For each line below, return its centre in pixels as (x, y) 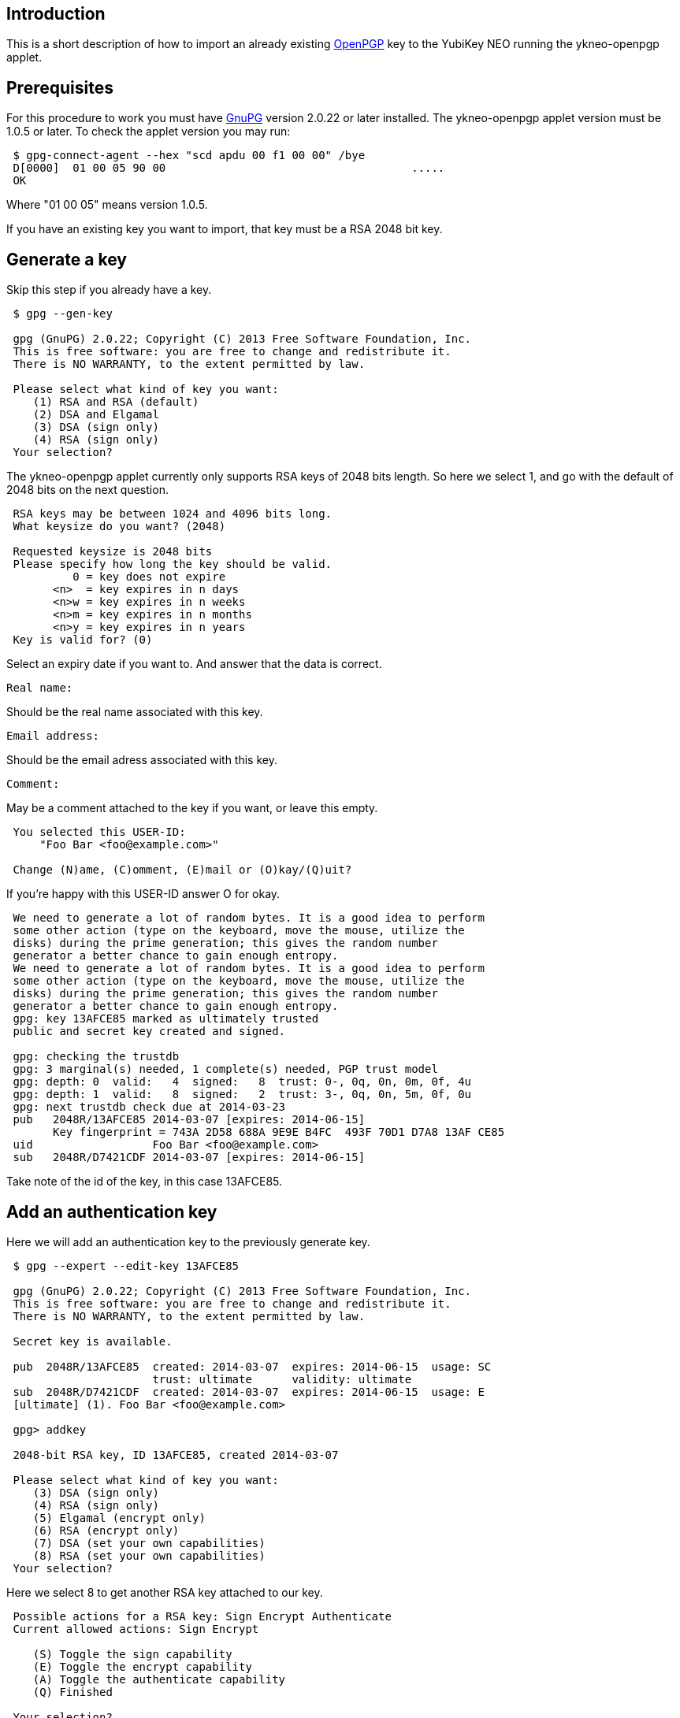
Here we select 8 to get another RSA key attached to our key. (165, 1592)
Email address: (53, 736)
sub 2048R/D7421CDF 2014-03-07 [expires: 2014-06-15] (189, 1158)
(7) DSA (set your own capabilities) (149, 1543)
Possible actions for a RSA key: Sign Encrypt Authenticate (202, 1616)
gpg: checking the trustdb (96, 1057)
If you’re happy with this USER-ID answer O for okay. (143, 894)
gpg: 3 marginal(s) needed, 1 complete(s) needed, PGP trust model (225, 1069)
